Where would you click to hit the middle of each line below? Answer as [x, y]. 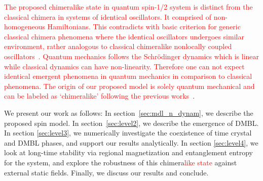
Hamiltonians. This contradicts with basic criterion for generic [144, 27]
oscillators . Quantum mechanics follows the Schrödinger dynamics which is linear [132, 56]
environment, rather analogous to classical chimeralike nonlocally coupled [118, 46]
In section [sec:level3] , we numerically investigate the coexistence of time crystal [128, 133]
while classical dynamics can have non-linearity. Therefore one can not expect [124, 66]
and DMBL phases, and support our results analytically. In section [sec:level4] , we [131, 142]
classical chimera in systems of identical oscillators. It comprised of [108, 16]
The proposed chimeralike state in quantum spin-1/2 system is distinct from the [128, 7]
